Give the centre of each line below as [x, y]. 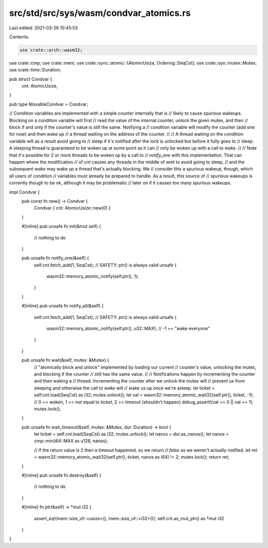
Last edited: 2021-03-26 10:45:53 [43, 28]
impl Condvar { [24, 192]
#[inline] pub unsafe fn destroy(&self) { [62, 475]
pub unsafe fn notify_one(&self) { [55, 258]
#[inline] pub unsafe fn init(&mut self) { [61, 227]
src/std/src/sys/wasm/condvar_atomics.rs [100, 13]
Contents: [19, 37]
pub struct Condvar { [31, 79]
